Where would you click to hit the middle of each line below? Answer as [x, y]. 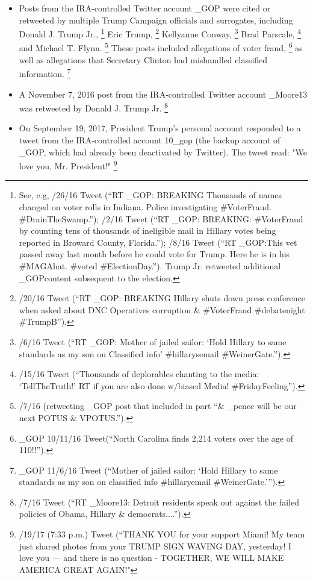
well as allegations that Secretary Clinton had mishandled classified [143, 59]
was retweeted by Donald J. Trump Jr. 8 [94, 107]
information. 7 [45, 73]
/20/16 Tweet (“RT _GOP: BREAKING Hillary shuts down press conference [162, 298]
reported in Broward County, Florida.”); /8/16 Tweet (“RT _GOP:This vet [158, 242]
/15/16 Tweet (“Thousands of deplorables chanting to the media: [139, 374]
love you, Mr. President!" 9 [68, 165]
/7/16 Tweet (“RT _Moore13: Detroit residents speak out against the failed [159, 502]
